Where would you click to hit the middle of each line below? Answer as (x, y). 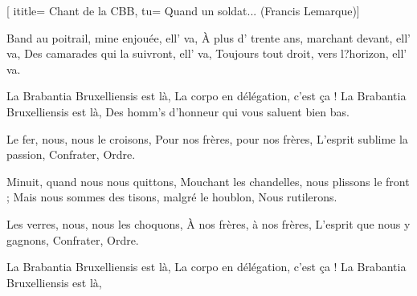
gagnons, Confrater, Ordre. (73, 239)
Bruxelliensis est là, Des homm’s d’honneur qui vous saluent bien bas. (178, 111)
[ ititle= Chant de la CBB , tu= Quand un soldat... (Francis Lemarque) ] (183, 10)
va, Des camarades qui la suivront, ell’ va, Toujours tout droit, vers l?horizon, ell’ (207, 53)
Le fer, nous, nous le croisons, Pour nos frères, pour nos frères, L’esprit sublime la (207, 138)
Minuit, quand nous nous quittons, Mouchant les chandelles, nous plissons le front (208, 181)
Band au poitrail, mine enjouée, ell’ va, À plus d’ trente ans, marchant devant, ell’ (208, 37)
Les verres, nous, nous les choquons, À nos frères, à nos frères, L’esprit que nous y (208, 223)
